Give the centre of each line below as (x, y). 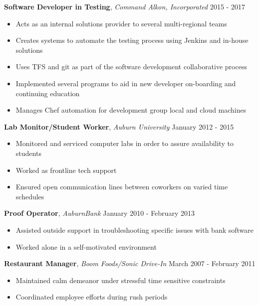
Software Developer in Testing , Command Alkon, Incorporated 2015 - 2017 (125, 6)
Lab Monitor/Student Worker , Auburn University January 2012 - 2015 (119, 126)
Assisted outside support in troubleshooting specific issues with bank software (134, 229)
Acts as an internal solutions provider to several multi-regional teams (121, 23)
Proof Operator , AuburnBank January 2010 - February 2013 (99, 213)
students (28, 153)
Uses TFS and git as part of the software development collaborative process (131, 67)
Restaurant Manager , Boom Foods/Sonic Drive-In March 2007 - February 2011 (130, 263)
